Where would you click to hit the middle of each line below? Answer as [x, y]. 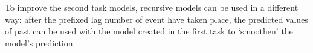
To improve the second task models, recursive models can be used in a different [152, 7]
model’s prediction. [40, 42]
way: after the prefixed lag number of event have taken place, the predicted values [156, 19]
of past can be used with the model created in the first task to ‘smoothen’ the [149, 31]
